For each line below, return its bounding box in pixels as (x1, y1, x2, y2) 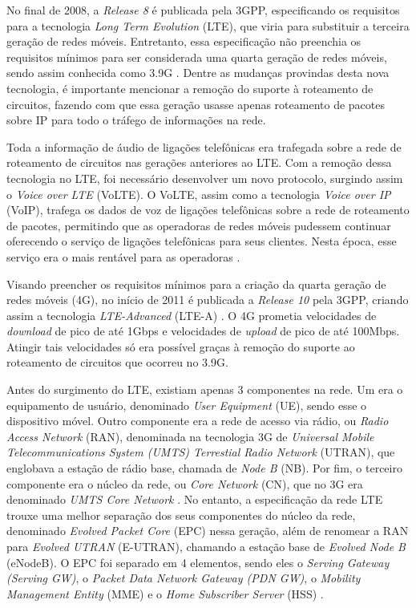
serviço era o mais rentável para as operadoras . (6, 248, 240, 265)
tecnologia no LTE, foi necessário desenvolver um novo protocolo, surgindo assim (6, 169, 403, 186)
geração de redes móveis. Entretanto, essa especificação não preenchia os (6, 33, 361, 50)
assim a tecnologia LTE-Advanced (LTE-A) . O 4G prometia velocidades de (6, 306, 377, 323)
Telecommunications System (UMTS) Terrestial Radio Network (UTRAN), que (6, 444, 395, 460)
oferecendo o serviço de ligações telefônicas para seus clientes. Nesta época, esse (6, 233, 397, 249)
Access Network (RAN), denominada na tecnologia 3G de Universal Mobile (6, 428, 374, 444)
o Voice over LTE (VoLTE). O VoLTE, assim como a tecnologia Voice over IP (6, 185, 391, 202)
